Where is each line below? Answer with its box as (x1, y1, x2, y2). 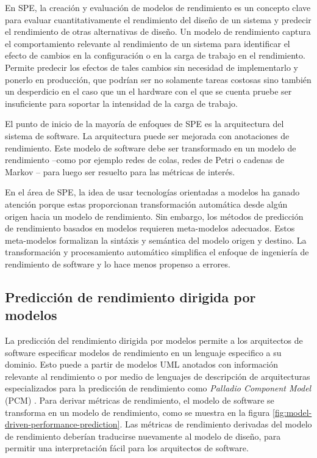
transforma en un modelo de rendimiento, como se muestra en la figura (5, 405, 270, 418)
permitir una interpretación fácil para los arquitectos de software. (5, 442, 249, 454)
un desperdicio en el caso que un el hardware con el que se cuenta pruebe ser (5, 85, 292, 98)
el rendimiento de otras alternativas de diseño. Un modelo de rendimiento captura (5, 25, 311, 38)
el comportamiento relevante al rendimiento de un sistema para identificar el (5, 37, 290, 49)
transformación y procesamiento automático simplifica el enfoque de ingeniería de (5, 245, 309, 258)
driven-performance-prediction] (5, 418, 120, 431)
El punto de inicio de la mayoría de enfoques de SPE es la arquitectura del (5, 117, 284, 130)
